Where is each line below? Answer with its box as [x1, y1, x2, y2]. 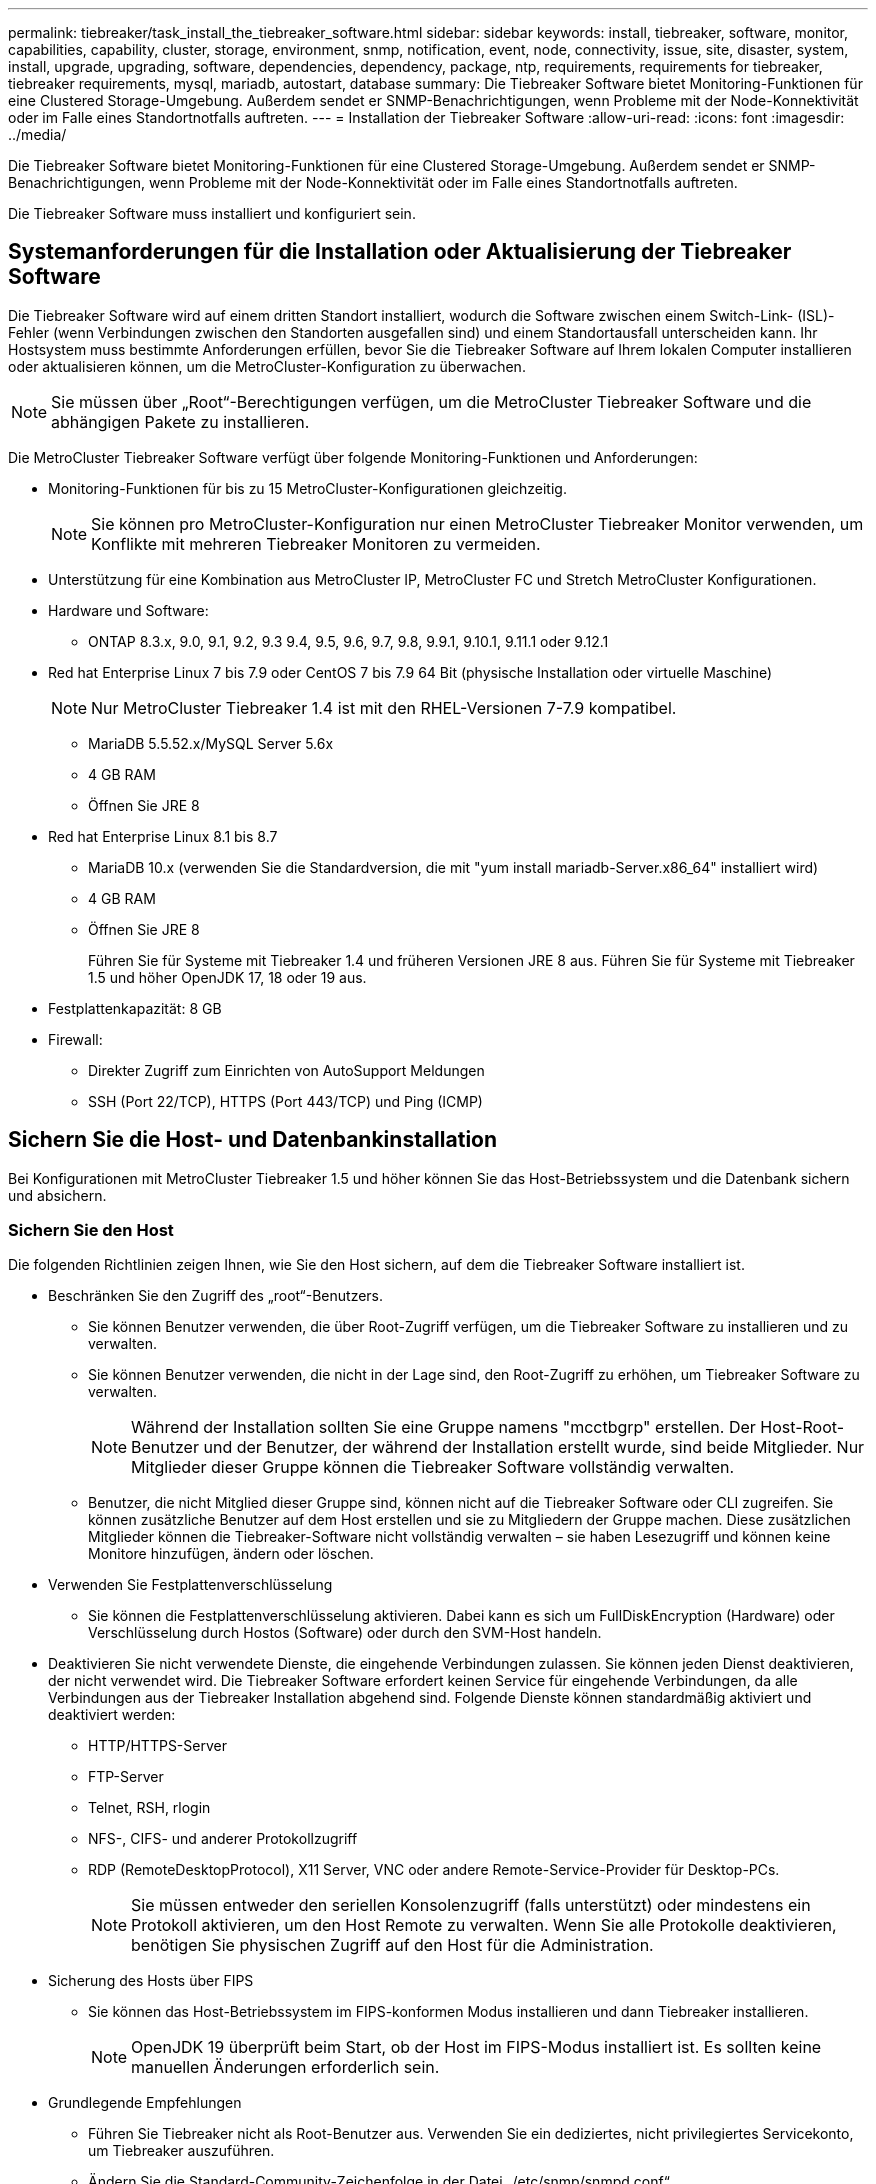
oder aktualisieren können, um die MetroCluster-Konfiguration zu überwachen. [8, 357, 526, 375]
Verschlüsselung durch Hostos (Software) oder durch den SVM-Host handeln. [88, 1624, 602, 1642]
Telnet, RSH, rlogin [88, 1799, 211, 1817]
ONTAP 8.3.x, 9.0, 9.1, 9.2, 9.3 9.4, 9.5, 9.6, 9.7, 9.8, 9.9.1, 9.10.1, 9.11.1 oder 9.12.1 [88, 632, 609, 650]
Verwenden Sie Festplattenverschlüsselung [48, 1576, 333, 1594]
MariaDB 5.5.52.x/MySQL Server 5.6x [88, 734, 334, 752]
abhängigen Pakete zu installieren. [51, 411, 310, 432]
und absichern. [8, 1186, 107, 1204]
